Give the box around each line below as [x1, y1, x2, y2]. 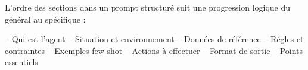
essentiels [5, 56, 38, 68]
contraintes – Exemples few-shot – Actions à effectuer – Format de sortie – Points [5, 44, 303, 56]
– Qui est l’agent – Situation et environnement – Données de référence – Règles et [5, 33, 304, 45]
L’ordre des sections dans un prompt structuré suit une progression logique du [5, 1, 291, 13]
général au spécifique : [5, 12, 86, 25]
